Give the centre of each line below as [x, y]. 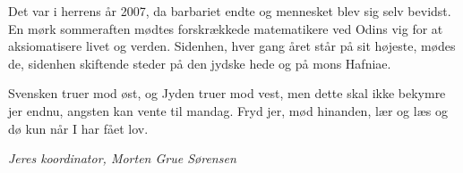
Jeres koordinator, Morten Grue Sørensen [122, 158]
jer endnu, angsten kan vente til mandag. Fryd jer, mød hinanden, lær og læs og [228, 110]
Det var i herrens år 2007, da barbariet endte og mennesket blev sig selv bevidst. [230, 11]
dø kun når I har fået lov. [78, 128]
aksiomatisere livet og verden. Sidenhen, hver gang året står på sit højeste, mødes [232, 46]
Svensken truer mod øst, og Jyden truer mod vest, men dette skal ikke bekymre [227, 93]
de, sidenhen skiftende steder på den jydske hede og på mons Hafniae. [200, 63]
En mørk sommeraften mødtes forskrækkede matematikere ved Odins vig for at [226, 28]
